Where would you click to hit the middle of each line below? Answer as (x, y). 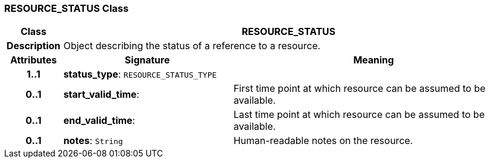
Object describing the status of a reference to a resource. (192, 46)
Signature (147, 60)
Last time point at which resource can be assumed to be (359, 115)
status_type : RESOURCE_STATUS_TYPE (140, 74)
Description (34, 46)
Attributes (34, 60)
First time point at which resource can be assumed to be (359, 89)
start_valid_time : (101, 95)
